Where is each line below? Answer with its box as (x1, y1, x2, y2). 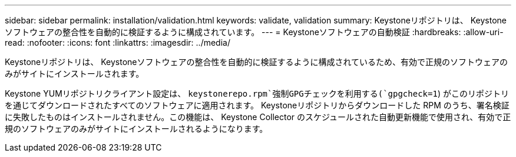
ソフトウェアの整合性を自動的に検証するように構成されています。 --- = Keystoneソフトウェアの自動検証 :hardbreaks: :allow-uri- (5, 27, 504, 37)
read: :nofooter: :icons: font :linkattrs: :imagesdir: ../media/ (5, 37, 230, 47)
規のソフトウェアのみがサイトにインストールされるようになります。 (5, 124, 268, 134)
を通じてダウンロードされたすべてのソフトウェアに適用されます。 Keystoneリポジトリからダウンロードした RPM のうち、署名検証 (5, 100, 510, 110)
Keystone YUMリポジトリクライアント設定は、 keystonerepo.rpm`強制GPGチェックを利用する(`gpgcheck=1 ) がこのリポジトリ (5, 88, 509, 98)
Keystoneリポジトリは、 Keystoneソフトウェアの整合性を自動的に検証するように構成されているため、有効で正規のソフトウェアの (5, 57, 508, 67)
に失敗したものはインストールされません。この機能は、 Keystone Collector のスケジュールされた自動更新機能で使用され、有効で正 (5, 112, 511, 122)
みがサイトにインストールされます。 (5, 69, 144, 78)
